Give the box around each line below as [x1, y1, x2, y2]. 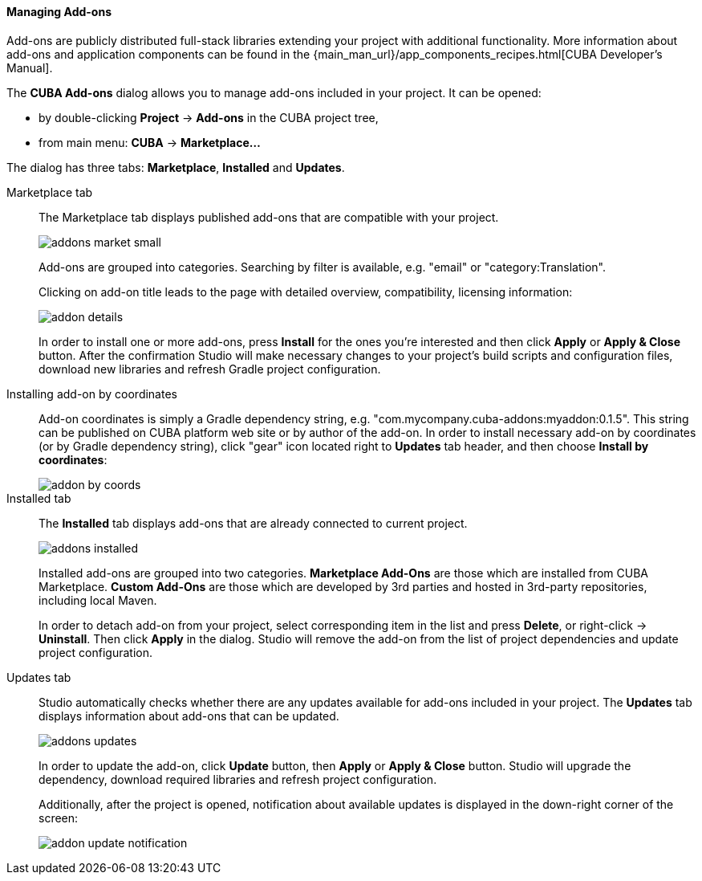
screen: [39, 810, 79, 825]
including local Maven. [39, 593, 157, 607]
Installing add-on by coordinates [6, 386, 177, 401]
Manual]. [6, 60, 53, 75]
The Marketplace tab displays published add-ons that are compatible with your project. [39, 210, 499, 224]
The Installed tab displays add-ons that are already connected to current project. [39, 516, 468, 530]
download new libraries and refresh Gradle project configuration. [39, 361, 381, 376]
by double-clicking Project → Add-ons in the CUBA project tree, [39, 110, 379, 124]
